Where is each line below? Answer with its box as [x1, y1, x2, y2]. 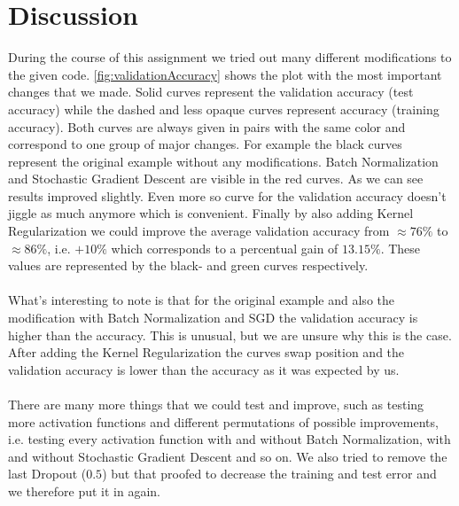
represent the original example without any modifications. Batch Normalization [8, 152, 439, 170]
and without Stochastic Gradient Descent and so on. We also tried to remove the [8, 447, 447, 465]
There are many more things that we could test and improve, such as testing [8, 395, 424, 413]
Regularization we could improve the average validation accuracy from [8, 222, 390, 240]
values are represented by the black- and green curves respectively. [8, 256, 369, 275]
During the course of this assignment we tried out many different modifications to [8, 48, 452, 66]
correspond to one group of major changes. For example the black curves [8, 135, 402, 153]
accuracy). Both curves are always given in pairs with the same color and [8, 117, 406, 136]
